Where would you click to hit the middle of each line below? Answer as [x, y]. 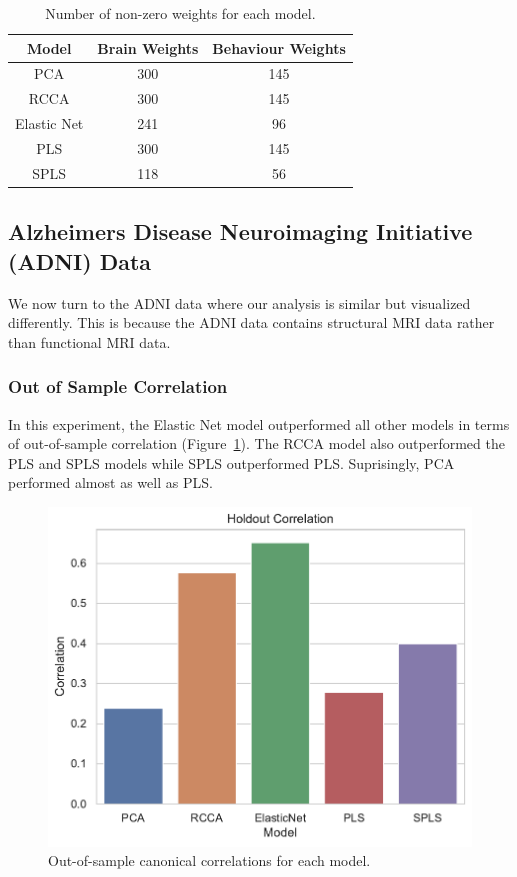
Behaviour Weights [279, 47]
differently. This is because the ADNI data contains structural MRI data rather [251, 322]
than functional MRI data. [89, 341]
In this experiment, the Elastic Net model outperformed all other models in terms [259, 423]
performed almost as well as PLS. [110, 482]
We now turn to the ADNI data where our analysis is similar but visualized [239, 302]
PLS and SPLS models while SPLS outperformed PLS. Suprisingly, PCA [231, 462]
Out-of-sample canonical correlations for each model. [209, 860]
